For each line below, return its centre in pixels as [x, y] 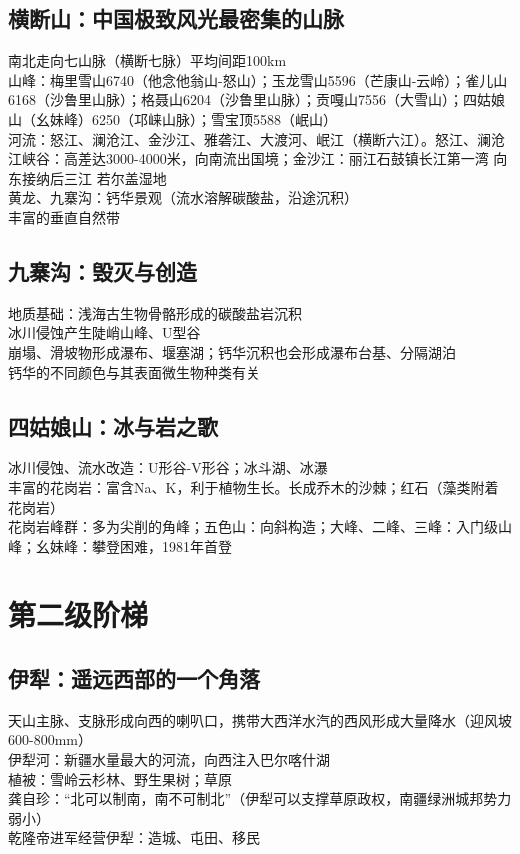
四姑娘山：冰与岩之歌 [113, 425]
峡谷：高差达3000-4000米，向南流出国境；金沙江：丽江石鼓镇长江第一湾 [255, 158]
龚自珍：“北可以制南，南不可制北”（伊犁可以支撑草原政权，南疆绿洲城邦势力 [260, 798]
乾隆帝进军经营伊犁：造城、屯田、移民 [134, 837]
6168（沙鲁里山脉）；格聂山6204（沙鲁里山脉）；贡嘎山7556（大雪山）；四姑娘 [256, 99]
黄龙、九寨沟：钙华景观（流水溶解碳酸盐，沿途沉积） [183, 197]
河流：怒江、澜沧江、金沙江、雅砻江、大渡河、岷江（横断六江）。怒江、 [242, 138]
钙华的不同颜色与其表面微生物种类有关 [134, 371]
